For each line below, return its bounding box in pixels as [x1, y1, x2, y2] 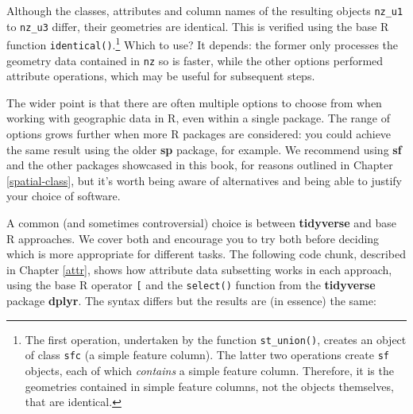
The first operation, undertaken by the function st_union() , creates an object [25, 331, 407, 347]
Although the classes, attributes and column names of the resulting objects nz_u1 [6, 2, 403, 18]
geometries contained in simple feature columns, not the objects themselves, [25, 377, 394, 394]
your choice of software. [6, 188, 121, 204]
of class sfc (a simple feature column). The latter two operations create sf [25, 346, 389, 363]
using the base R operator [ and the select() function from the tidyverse [6, 277, 376, 293]
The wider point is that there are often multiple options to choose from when [6, 94, 382, 110]
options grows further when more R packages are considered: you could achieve [6, 126, 392, 142]
